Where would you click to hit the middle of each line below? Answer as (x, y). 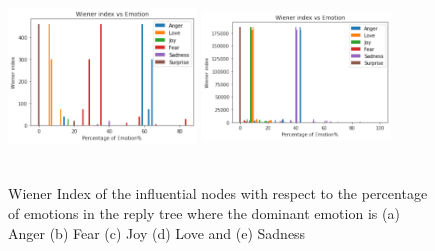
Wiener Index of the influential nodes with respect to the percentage (218, 193)
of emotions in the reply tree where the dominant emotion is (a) (204, 213)
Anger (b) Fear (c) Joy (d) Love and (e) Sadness (157, 232)
